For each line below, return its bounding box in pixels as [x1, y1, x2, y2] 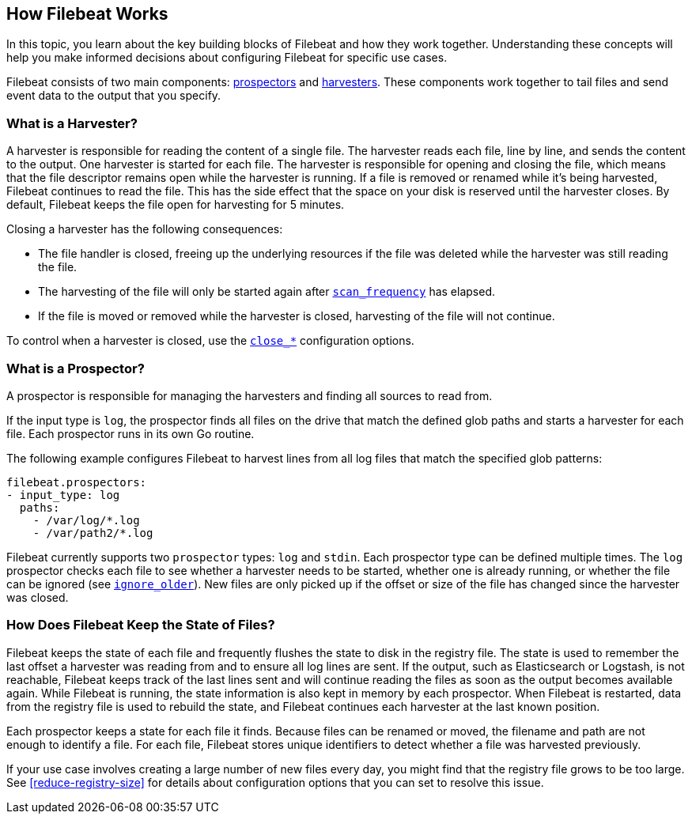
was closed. [6, 590, 69, 604]
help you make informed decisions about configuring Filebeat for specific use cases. [6, 51, 448, 65]
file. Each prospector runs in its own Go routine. [6, 426, 255, 440]
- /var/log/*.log [32, 513, 140, 527]
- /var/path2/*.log [32, 526, 153, 539]
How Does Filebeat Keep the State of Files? [6, 617, 275, 633]
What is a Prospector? [6, 360, 145, 376]
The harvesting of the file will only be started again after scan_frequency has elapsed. [38, 285, 496, 299]
